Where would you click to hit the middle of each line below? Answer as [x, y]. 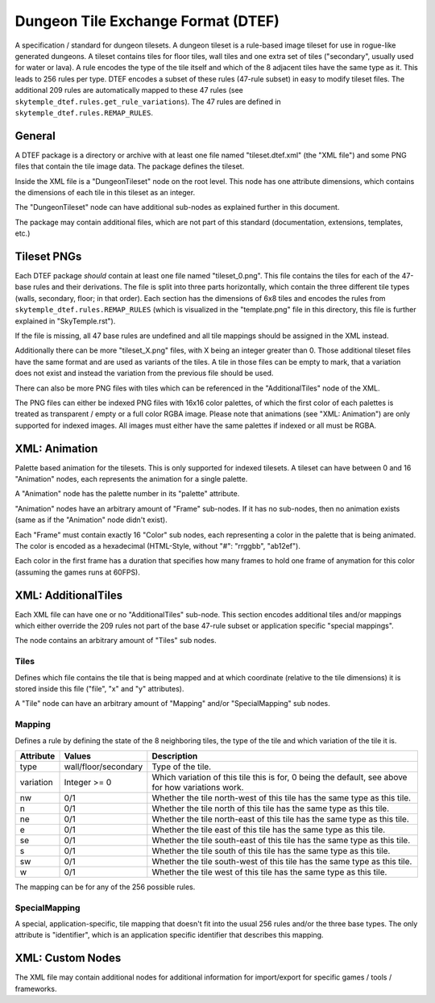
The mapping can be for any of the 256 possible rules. [105, 887]
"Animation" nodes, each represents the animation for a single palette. [131, 479]
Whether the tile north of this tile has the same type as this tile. [271, 809]
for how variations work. [198, 787]
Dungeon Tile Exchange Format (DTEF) [147, 21]
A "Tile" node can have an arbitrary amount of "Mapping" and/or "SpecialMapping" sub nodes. [172, 704]
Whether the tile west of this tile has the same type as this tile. [269, 871]
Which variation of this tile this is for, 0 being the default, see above [280, 777]
